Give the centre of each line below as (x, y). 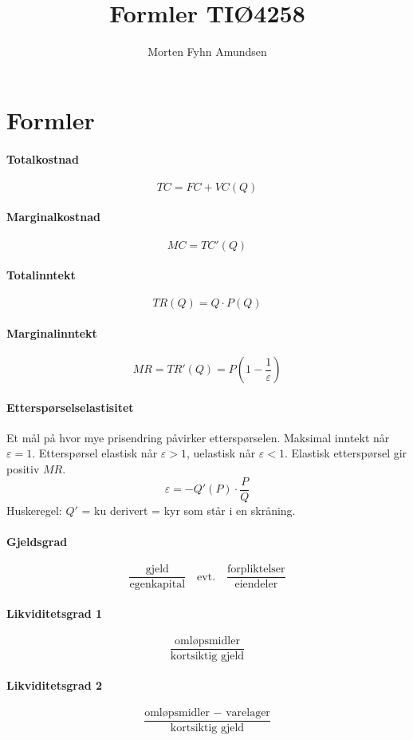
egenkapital (157, 585)
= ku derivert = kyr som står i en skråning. (189, 510)
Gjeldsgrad (37, 541)
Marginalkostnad (53, 217)
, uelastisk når (221, 453)
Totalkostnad (43, 158)
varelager (248, 712)
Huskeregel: (34, 510)
